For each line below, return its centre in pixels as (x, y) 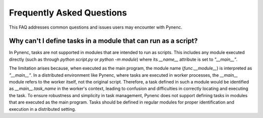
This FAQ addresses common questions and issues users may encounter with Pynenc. (96, 27)
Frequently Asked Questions (68, 13)
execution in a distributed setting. (43, 109)
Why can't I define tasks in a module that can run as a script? (103, 41)
